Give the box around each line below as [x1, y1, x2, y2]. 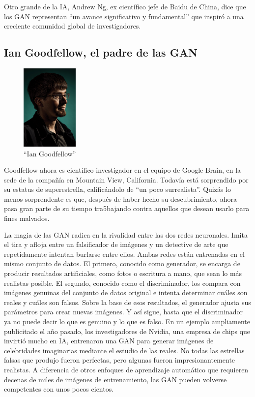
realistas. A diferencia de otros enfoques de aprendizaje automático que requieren [4, 364, 249, 374]
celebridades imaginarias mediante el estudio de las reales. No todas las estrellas [4, 345, 245, 355]
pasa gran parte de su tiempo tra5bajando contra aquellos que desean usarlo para [4, 203, 250, 214]
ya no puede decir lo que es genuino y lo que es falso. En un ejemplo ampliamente [4, 316, 250, 326]
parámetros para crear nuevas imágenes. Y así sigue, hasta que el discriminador [4, 306, 243, 317]
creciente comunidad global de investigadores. [4, 21, 141, 31]
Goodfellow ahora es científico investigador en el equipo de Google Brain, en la [4, 165, 241, 175]
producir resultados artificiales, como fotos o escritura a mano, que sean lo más [4, 268, 242, 278]
